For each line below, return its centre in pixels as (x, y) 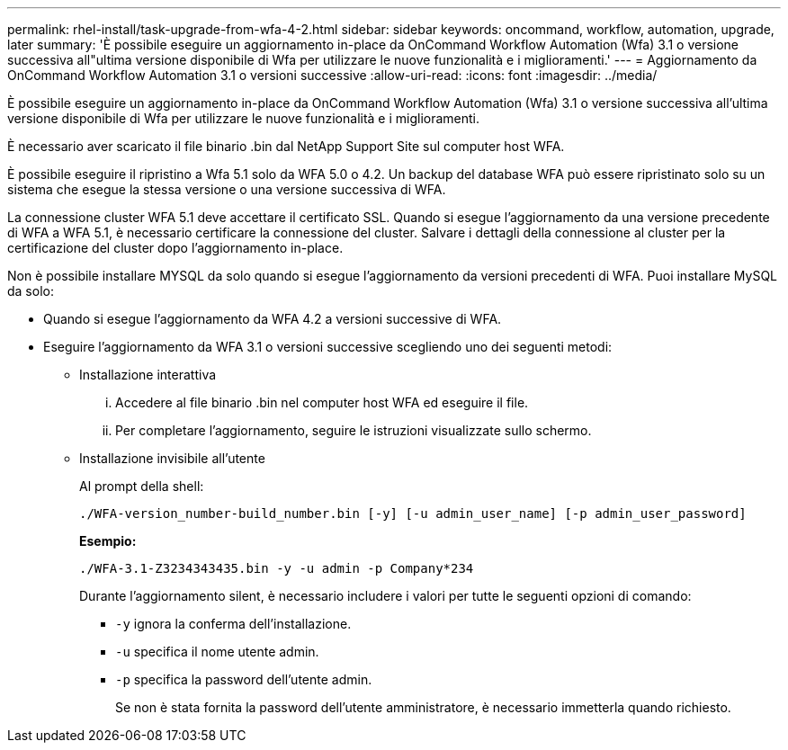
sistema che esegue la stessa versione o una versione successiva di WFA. (227, 189)
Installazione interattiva (148, 375)
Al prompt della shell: (142, 486)
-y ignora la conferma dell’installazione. (233, 624)
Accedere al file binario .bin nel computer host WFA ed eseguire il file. (322, 402)
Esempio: (108, 541)
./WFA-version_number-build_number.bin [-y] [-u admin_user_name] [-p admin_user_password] (413, 513)
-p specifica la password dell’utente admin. (244, 679)
